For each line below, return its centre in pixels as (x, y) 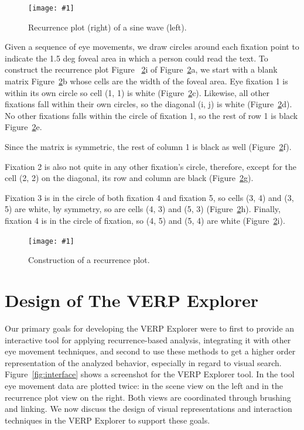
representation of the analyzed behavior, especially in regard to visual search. (143, 362)
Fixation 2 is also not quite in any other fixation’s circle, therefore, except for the (151, 166)
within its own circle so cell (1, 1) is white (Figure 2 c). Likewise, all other (137, 92)
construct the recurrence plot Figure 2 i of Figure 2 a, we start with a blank (141, 69)
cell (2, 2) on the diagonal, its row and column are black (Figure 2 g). (129, 178)
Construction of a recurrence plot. (89, 260)
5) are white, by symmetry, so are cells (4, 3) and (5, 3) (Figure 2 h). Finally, (143, 209)
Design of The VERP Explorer (132, 300)
